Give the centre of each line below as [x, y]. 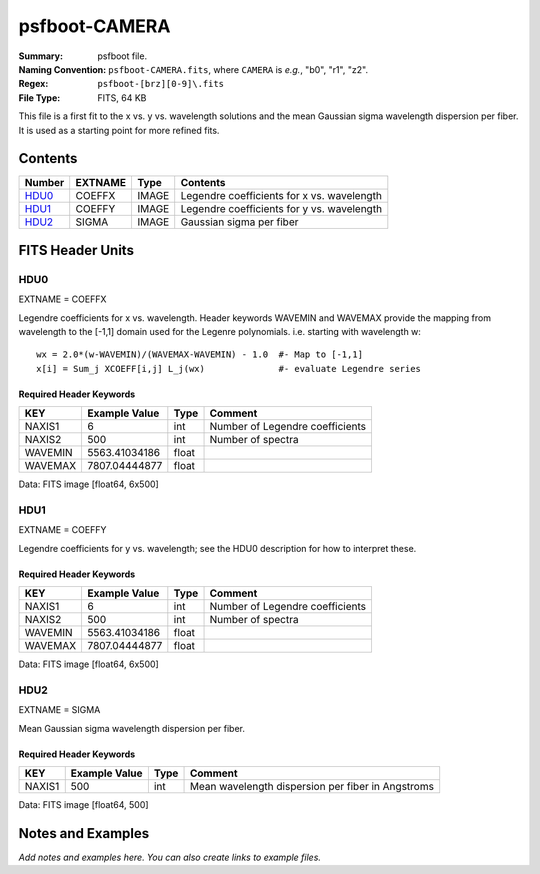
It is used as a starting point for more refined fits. [119, 130]
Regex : [33, 84]
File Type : [39, 97]
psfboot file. [122, 56]
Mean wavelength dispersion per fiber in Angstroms [312, 786]
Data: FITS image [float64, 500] [83, 804]
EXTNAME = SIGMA [59, 710]
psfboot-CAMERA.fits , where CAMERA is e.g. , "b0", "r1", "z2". [238, 69]
